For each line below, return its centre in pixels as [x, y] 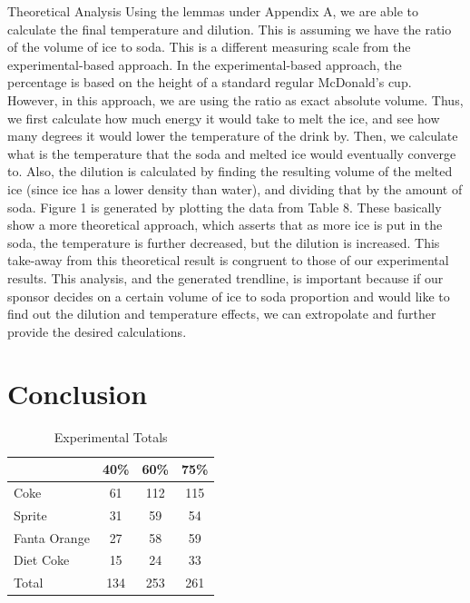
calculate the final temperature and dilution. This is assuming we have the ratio [230, 29]
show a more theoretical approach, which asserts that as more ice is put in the [225, 225]
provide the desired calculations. [97, 331]
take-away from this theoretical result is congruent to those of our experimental [228, 260]
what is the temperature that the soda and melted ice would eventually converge [232, 153]
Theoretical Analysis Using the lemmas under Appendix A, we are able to [213, 11]
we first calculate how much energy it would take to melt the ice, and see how [224, 118]
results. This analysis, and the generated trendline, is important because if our [225, 277]
